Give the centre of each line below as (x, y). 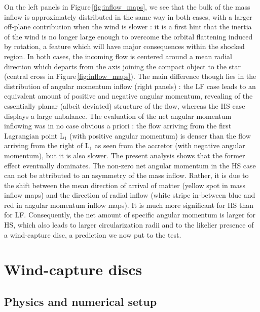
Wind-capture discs (73, 269)
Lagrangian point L (34, 135)
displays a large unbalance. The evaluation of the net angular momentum (118, 116)
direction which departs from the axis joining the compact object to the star (123, 66)
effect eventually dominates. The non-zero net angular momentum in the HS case (130, 165)
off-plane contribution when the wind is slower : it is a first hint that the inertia (128, 27)
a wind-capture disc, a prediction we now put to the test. (93, 234)
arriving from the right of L (47, 145)
